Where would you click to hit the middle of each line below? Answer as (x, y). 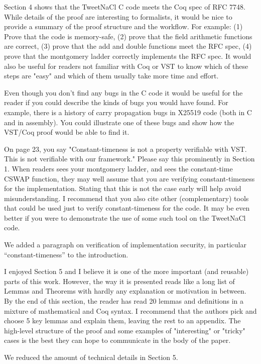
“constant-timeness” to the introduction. (66, 254)
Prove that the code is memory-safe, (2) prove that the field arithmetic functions (128, 36)
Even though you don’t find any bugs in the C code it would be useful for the (123, 92)
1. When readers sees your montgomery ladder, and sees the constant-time (118, 168)
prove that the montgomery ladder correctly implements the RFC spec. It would (128, 56)
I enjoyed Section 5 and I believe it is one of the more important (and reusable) (126, 271)
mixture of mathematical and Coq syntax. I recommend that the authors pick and (130, 310)
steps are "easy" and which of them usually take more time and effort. (111, 76)
